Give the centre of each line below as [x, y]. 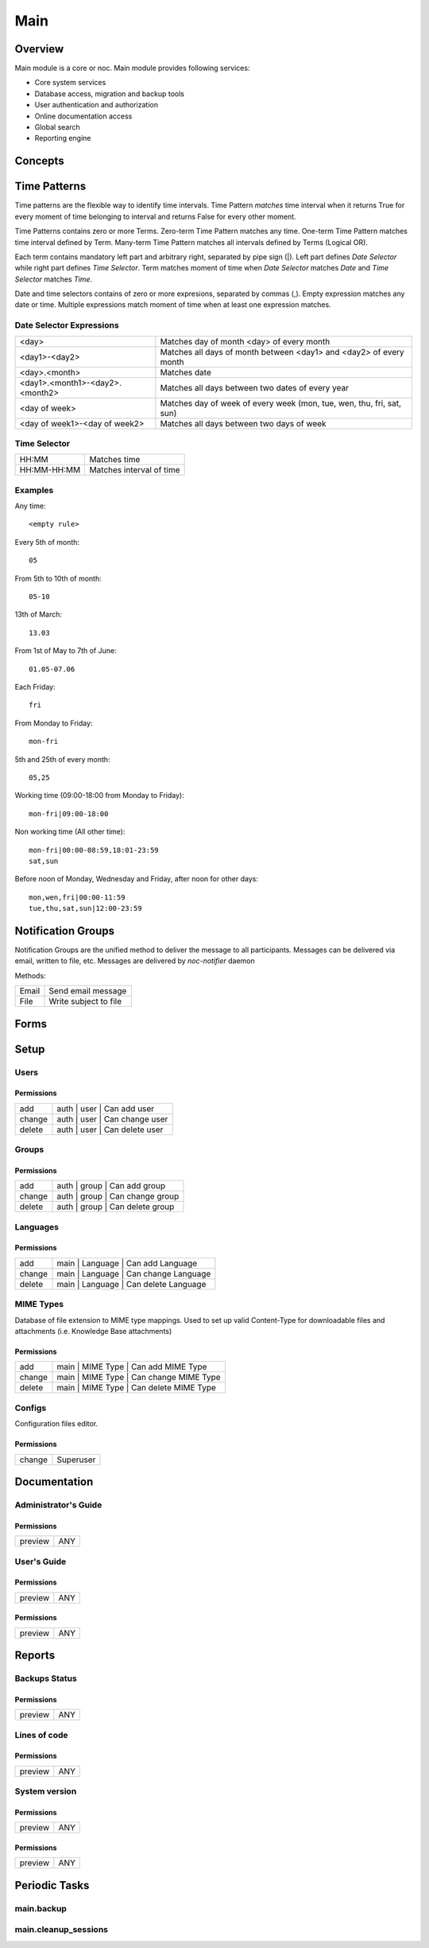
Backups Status [46, 1678]
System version [46, 1791]
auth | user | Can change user [112, 1119]
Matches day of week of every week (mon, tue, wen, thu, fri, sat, [280, 403]
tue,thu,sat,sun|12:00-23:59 [85, 908]
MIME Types [39, 1304]
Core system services [70, 83]
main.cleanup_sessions [62, 1930]
